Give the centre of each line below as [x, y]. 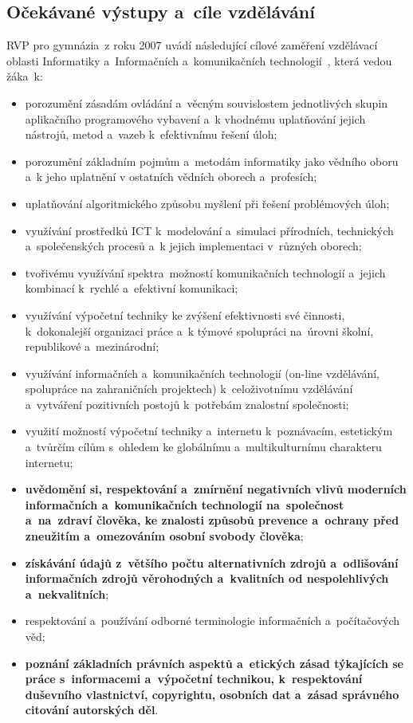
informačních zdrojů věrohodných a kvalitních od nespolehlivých [207, 578]
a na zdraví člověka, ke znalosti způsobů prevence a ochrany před [212, 520]
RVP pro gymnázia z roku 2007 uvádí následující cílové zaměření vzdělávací [192, 45]
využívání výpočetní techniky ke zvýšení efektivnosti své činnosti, [185, 314]
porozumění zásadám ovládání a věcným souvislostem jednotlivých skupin [206, 102]
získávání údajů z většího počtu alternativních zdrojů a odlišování [212, 562]
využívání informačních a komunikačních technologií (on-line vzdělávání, [202, 373]
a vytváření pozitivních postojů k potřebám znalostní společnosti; [187, 404]
